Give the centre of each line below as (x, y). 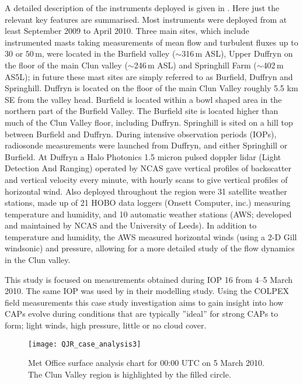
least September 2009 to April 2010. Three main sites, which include (127, 31)
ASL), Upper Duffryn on (249, 53)
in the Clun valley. (38, 260)
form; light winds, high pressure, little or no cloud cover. (106, 325)
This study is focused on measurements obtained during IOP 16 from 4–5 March (149, 279)
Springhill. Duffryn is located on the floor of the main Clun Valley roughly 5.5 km (151, 88)
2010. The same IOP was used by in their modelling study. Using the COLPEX (147, 291)
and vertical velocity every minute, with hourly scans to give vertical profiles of (146, 179)
